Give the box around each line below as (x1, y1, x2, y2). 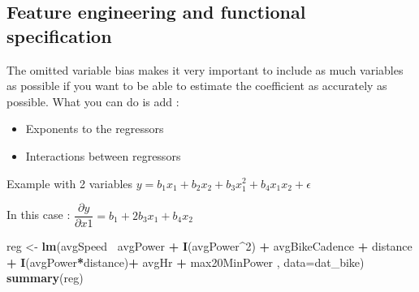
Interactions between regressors (25, 147, 181, 164)
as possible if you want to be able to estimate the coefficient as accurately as (6, 77, 387, 94)
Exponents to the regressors (25, 120, 164, 137)
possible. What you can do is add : (6, 92, 179, 109)
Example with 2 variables (6, 174, 133, 191)
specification (6, 23, 112, 48)
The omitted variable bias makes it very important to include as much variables (6, 61, 404, 78)
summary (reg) (6, 269, 84, 286)
